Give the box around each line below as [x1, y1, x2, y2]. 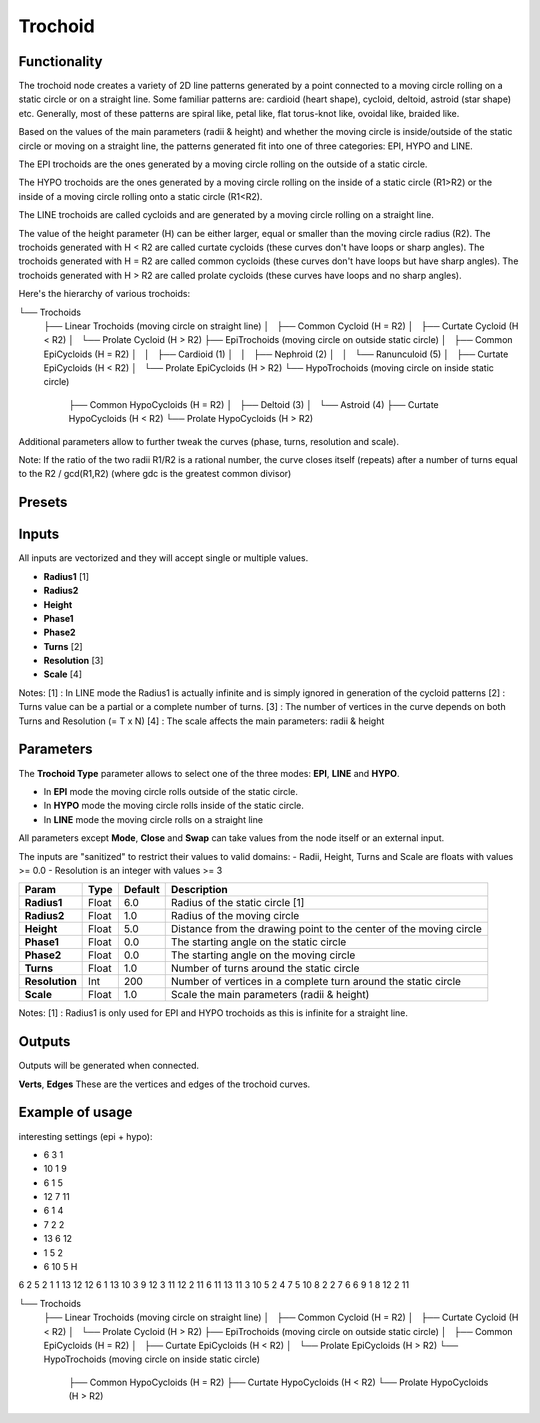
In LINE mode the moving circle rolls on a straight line [43, 813, 264, 825]
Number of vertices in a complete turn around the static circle [170, 975, 462, 989]
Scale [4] [43, 668, 83, 680]
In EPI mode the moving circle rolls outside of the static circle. [43, 785, 299, 797]
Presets [18, 494, 68, 511]
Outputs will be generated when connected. [18, 1060, 200, 1072]
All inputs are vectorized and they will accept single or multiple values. [18, 552, 309, 564]
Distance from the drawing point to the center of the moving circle [170, 922, 482, 936]
